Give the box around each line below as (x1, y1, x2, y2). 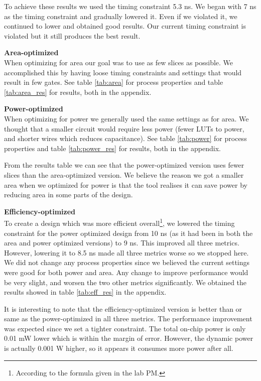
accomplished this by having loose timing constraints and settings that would (4, 67, 242, 77)
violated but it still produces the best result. (4, 30, 141, 41)
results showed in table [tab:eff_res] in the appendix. (4, 287, 167, 297)
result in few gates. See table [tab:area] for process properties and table (4, 77, 223, 87)
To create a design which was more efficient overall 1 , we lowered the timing (4, 216, 235, 228)
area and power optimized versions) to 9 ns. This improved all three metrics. (4, 237, 239, 248)
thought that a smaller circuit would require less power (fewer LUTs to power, (4, 123, 244, 134)
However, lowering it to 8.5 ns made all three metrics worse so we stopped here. (4, 247, 249, 258)
